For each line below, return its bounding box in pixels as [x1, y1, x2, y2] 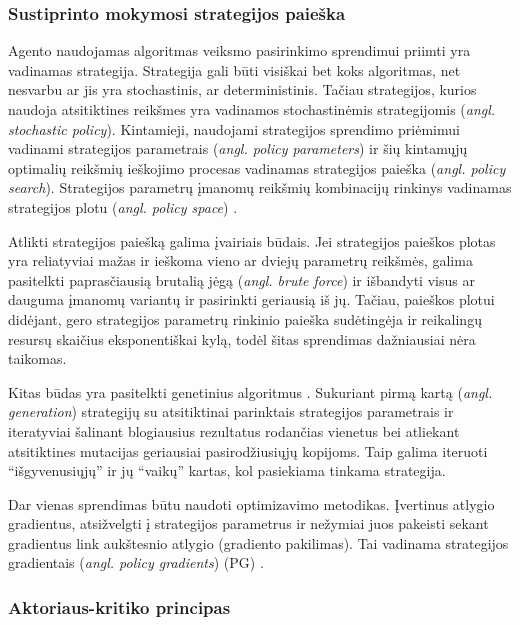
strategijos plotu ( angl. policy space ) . [8, 196, 238, 217]
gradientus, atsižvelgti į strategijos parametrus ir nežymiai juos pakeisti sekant [8, 513, 489, 534]
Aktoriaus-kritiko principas [8, 594, 231, 619]
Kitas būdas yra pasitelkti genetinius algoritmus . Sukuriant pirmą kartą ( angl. [8, 381, 493, 402]
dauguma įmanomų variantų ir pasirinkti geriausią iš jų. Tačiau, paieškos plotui [8, 289, 495, 310]
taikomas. [8, 348, 67, 369]
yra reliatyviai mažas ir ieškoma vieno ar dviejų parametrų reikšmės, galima [8, 250, 473, 271]
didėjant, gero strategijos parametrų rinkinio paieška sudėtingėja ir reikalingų [8, 308, 482, 329]
